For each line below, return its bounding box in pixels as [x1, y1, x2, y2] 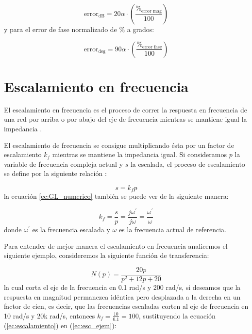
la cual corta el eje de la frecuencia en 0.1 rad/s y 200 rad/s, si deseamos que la [4, 282, 241, 292]
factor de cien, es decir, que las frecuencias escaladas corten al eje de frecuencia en [4, 301, 249, 311]
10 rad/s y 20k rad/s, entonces [4, 310, 95, 320]
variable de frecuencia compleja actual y [4, 159, 123, 169]
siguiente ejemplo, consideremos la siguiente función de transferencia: [4, 250, 209, 260]
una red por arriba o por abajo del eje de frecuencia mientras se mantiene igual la [4, 114, 247, 124]
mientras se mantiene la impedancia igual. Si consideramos [52, 149, 227, 159]
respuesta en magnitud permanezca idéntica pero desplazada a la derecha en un [4, 291, 241, 302]
